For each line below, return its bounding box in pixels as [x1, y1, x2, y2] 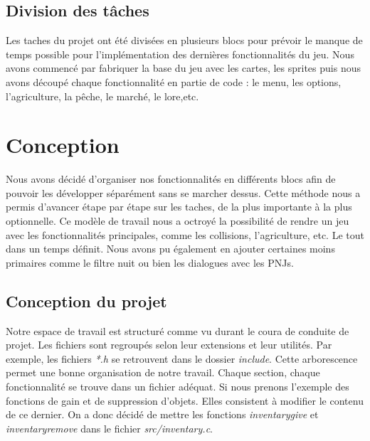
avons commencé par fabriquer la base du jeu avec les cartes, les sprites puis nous [6, 60, 361, 75]
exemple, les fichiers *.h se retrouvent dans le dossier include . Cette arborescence [6, 351, 358, 366]
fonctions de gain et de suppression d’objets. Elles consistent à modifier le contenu [6, 393, 364, 408]
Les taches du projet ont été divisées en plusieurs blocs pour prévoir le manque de [6, 33, 363, 48]
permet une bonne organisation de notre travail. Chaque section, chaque [6, 365, 320, 380]
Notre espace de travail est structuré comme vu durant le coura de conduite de [6, 323, 349, 338]
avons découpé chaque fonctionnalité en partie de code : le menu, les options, [6, 74, 342, 89]
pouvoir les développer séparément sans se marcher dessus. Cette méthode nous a [6, 185, 361, 200]
